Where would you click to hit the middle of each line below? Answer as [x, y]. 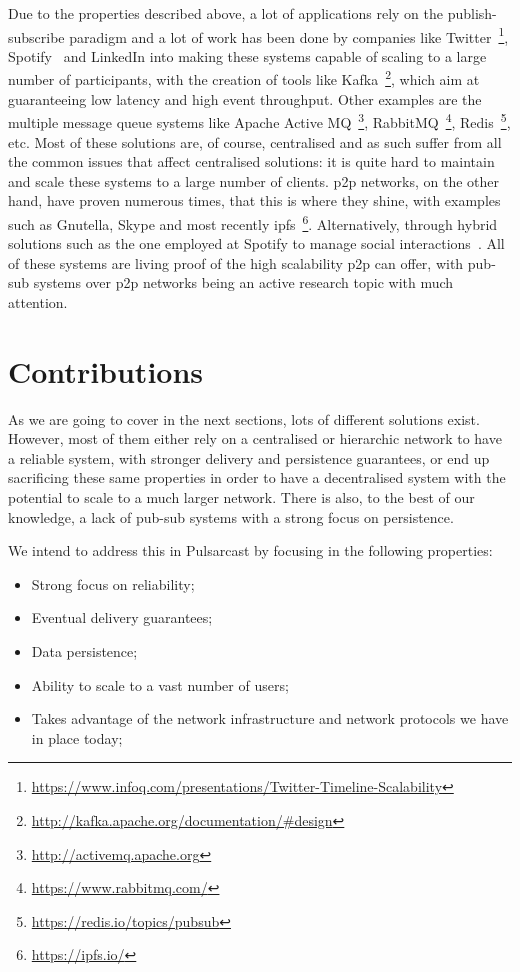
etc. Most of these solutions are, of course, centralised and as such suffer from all [255, 141]
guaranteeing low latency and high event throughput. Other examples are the [245, 98]
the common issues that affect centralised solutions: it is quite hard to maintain [251, 161]
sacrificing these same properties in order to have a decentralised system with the [257, 477]
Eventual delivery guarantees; [122, 617]
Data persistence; [84, 651]
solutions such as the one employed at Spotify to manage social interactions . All [256, 243]
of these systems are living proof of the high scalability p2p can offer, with [236, 262]
